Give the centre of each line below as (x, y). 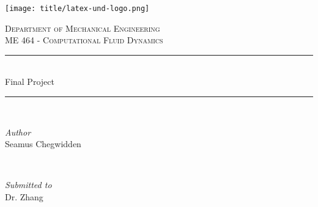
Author (18, 132)
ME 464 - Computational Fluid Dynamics (84, 40)
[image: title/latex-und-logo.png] (77, 9)
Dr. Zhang (24, 197)
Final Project (30, 82)
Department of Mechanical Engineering (83, 28)
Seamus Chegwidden (43, 144)
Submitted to (28, 185)
